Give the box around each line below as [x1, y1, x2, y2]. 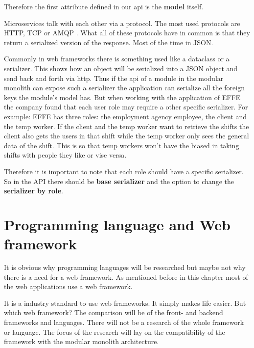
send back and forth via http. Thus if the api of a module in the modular [4, 73, 224, 83]
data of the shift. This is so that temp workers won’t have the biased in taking [4, 140, 239, 150]
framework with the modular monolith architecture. [4, 336, 159, 347]
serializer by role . [4, 186, 63, 196]
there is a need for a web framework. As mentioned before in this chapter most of [4, 271, 248, 282]
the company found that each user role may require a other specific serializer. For [4, 102, 248, 112]
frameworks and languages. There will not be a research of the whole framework [4, 317, 244, 327]
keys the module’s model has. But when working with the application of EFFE [4, 92, 241, 102]
